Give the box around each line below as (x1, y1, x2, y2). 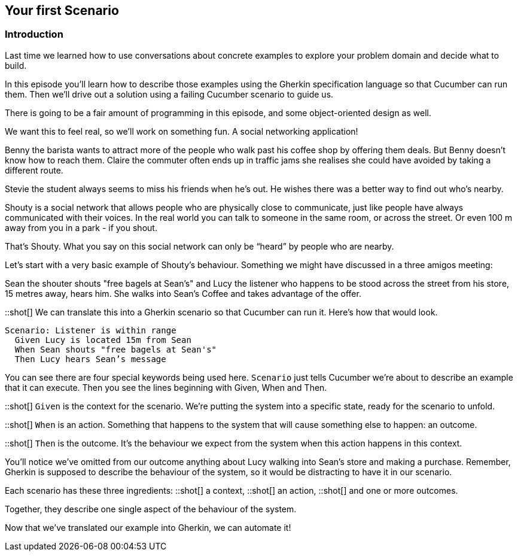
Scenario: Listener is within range (5, 325, 176, 335)
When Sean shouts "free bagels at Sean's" (14, 344, 217, 354)
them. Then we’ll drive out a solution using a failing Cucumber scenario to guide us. (5, 89, 334, 99)
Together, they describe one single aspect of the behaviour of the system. (5, 503, 297, 514)
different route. (5, 165, 63, 175)
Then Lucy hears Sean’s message (14, 354, 166, 364)
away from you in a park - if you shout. (5, 222, 157, 233)
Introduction (5, 28, 63, 41)
